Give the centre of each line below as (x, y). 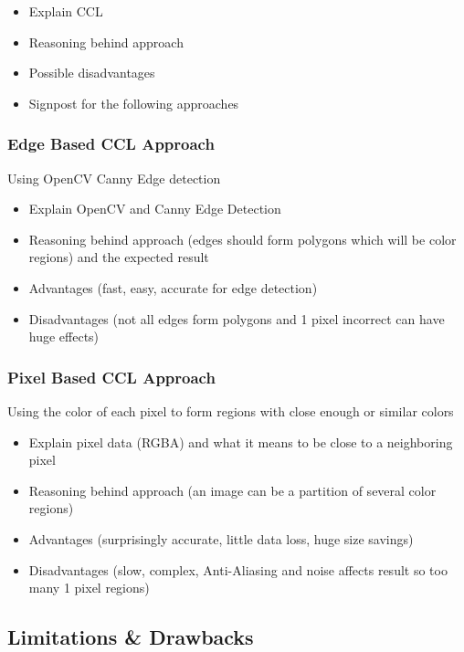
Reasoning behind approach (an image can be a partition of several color (232, 490)
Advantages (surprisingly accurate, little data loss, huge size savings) (221, 538)
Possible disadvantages (92, 73)
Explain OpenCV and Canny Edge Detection (155, 209)
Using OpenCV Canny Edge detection (114, 178)
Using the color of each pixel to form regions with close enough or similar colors (231, 410)
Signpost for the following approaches (134, 103)
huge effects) (64, 337)
